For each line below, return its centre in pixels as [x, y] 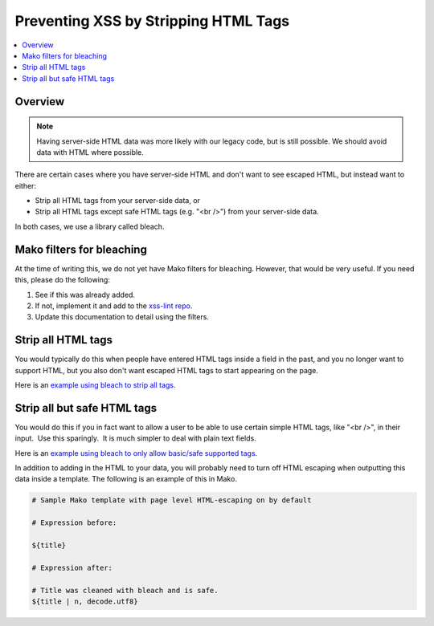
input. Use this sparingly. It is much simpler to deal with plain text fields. [135, 438]
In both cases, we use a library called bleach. [90, 226]
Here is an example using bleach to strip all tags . [95, 385]
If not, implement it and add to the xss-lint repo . [114, 306]
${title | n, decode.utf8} [85, 601]
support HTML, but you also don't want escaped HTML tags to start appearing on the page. [167, 370]
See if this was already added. [85, 295]
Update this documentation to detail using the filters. [122, 317]
